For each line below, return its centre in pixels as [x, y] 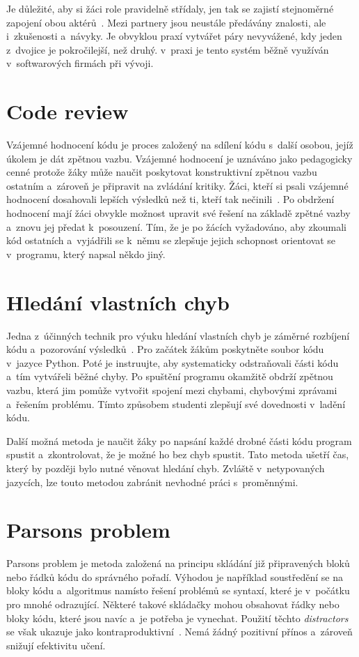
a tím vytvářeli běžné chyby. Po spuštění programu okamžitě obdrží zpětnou [170, 376]
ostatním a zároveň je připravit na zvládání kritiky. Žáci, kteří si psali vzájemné [177, 185]
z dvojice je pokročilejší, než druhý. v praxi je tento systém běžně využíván [168, 49]
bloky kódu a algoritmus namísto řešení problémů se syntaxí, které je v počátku [178, 590]
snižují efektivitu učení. [56, 645]
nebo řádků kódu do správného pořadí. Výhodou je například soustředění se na [175, 576]
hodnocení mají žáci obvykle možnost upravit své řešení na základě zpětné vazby [178, 213]
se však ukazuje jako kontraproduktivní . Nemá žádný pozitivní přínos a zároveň [179, 632]
